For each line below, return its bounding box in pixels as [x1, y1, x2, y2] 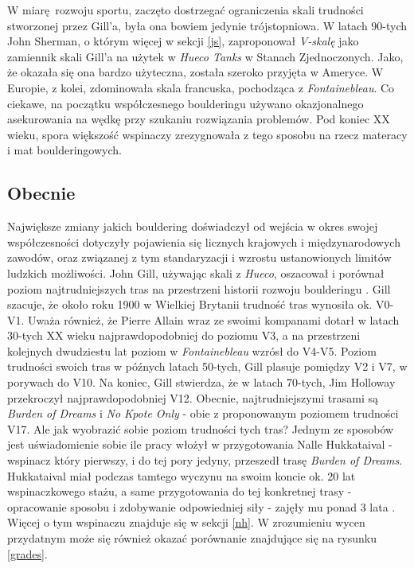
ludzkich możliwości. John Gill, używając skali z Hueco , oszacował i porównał [7, 264, 385, 281]
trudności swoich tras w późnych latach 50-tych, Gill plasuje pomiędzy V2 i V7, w [7, 358, 408, 375]
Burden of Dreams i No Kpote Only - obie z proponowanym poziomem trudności [7, 405, 399, 422]
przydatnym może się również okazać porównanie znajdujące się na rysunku [7, 530, 377, 547]
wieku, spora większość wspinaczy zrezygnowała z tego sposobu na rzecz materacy [7, 126, 408, 142]
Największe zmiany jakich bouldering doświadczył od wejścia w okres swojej [7, 218, 378, 235]
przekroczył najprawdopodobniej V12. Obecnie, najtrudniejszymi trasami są [7, 389, 379, 406]
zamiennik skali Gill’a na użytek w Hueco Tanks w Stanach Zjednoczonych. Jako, [7, 48, 404, 64]
